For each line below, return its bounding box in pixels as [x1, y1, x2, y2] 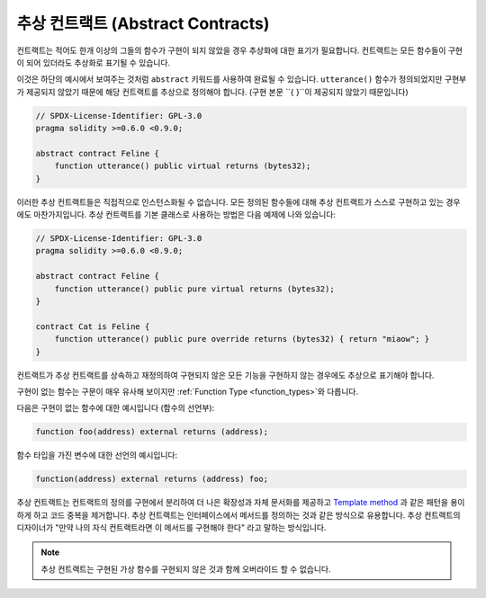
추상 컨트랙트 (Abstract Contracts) [16, 13, 270, 33]
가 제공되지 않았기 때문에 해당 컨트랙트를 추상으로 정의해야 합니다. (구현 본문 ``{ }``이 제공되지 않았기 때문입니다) [16, 86, 409, 97]
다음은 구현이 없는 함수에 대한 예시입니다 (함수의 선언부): [16, 403, 215, 414]
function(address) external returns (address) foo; [35, 474, 269, 485]
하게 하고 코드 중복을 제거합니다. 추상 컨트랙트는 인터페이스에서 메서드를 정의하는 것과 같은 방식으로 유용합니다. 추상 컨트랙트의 [16, 509, 461, 521]
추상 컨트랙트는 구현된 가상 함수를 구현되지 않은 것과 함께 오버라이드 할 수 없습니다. [40, 563, 331, 575]
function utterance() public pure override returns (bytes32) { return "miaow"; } [54, 334, 430, 344]
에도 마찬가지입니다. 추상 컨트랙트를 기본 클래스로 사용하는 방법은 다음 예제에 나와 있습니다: [16, 210, 337, 220]
